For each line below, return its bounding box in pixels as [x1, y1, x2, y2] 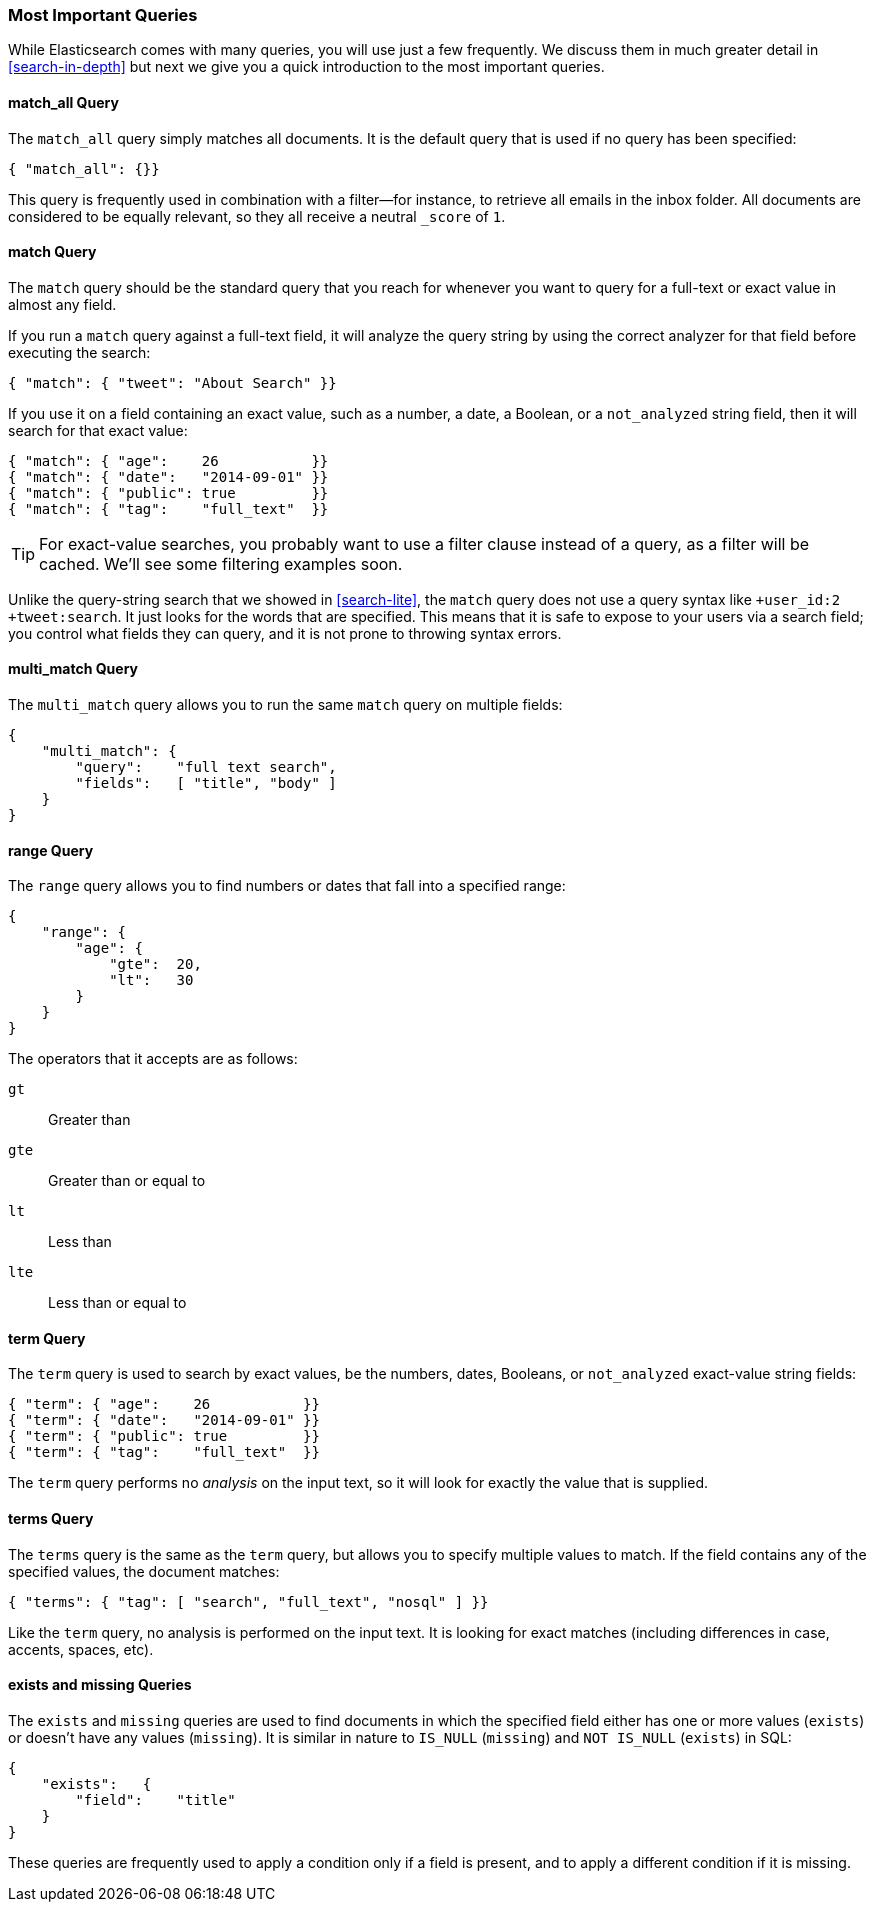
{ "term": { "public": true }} [8, 1428, 320, 1445]
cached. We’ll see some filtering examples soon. [39, 553, 403, 574]
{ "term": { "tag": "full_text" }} [8, 1444, 320, 1461]
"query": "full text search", [75, 759, 337, 776]
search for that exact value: [8, 421, 188, 439]
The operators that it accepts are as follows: [8, 1050, 298, 1068]
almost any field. [8, 295, 117, 313]
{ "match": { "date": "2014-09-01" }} [8, 468, 329, 485]
